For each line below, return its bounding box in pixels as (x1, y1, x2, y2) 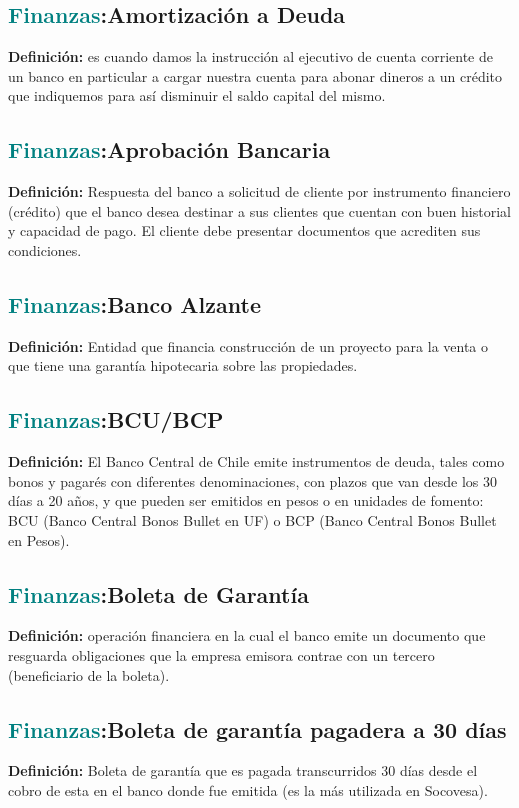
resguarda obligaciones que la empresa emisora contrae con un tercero (8, 644, 435, 665)
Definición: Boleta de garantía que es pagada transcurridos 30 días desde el (8, 760, 478, 781)
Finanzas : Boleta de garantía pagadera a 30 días (8, 713, 507, 744)
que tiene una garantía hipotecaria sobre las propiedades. (8, 355, 358, 376)
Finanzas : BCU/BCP (8, 404, 224, 435)
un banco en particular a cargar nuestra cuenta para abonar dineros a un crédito (8, 65, 503, 86)
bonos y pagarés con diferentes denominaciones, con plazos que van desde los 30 (8, 470, 498, 491)
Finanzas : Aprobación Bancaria (8, 134, 331, 165)
